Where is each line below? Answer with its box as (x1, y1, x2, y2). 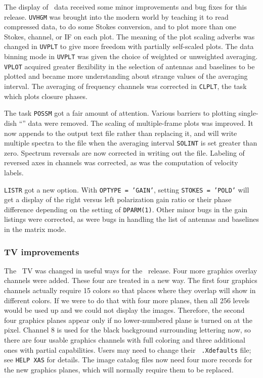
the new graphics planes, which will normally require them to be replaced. (4, 364, 234, 374)
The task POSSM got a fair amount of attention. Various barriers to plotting (4, 108, 236, 118)
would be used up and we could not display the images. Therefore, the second (4, 305, 245, 315)
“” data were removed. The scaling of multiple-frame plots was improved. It (19, 117, 253, 128)
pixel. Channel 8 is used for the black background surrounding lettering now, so (4, 324, 251, 335)
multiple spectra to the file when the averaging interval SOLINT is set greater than (4, 137, 257, 148)
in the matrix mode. (4, 224, 66, 234)
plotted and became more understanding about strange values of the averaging (4, 71, 248, 81)
